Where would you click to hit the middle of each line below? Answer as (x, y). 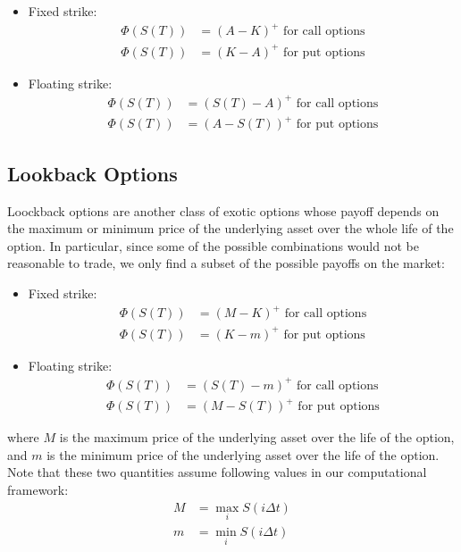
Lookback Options (92, 173)
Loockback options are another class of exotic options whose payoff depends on (223, 210)
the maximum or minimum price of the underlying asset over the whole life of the (230, 228)
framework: (38, 489)
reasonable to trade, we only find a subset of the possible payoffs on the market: (226, 263)
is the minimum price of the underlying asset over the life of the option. (243, 454)
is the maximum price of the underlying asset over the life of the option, (257, 437)
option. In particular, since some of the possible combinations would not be (213, 245)
